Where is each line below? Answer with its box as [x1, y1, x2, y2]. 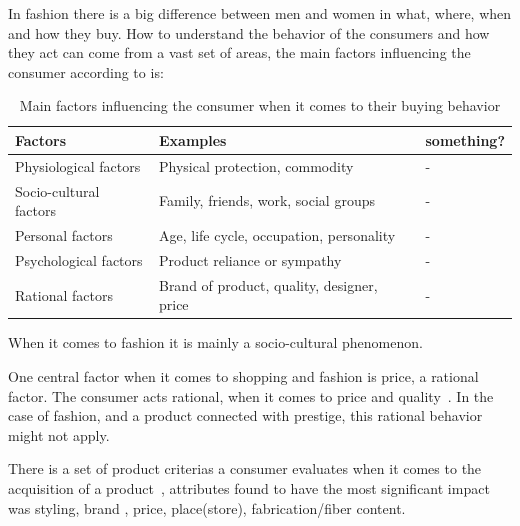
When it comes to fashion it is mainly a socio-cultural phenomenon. [8, 332, 423, 353]
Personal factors [15, 225, 113, 246]
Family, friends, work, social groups [158, 190, 375, 211]
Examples [158, 129, 227, 150]
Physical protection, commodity [158, 155, 354, 176]
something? [425, 129, 505, 150]
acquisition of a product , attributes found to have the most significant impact [8, 478, 490, 499]
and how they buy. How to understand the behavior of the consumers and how [8, 22, 490, 43]
